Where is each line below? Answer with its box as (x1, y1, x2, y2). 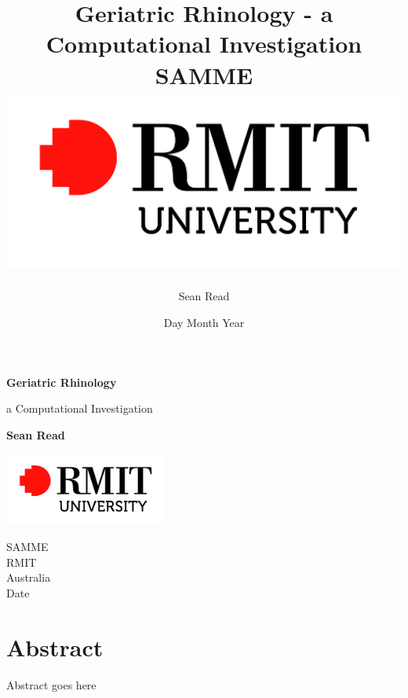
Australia (6, 569, 51, 586)
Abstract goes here (6, 676, 97, 692)
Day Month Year (163, 314, 245, 330)
